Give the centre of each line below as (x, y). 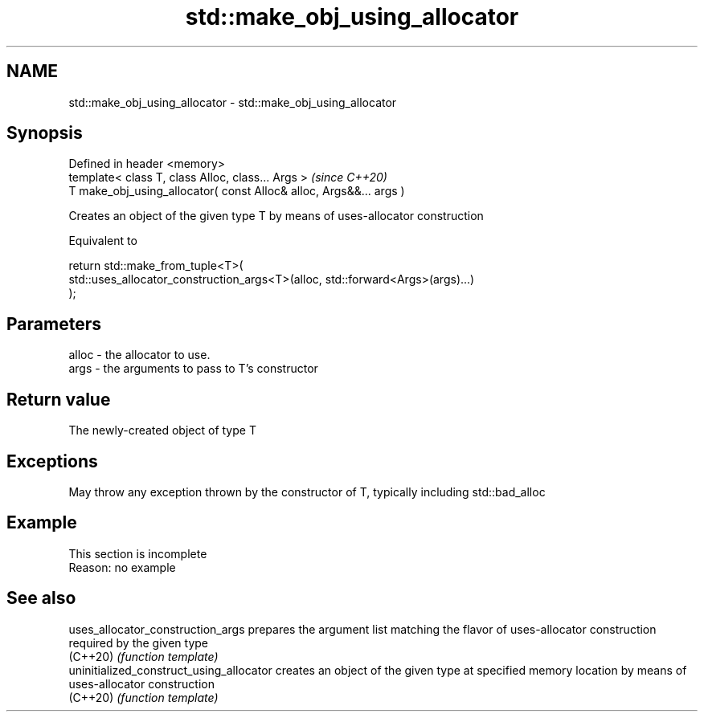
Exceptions (52, 461)
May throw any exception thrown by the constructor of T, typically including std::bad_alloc (307, 492)
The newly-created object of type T (162, 430)
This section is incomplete (138, 553)
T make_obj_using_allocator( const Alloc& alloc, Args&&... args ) (237, 191)
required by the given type (139, 643)
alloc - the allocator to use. (139, 355)
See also (41, 598)
